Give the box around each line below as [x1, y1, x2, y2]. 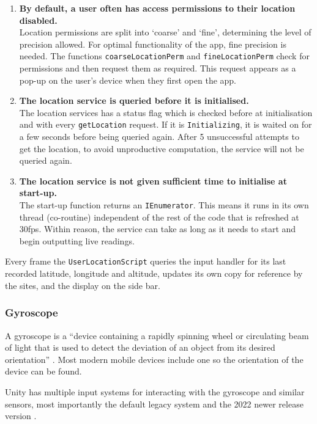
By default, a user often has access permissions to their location [19, 2, 296, 14]
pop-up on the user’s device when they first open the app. [19, 73, 237, 86]
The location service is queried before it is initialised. [19, 94, 249, 107]
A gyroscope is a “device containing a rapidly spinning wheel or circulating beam [5, 329, 309, 342]
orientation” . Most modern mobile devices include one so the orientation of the [5, 353, 304, 365]
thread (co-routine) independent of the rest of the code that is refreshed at [19, 210, 299, 223]
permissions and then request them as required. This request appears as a [19, 62, 296, 75]
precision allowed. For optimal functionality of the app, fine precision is [19, 37, 286, 50]
